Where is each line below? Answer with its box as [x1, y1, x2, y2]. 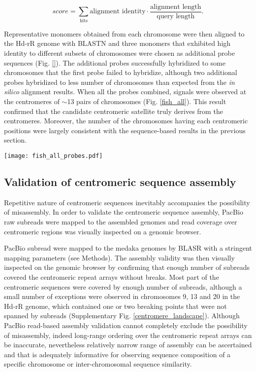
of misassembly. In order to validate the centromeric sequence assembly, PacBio [4, 207, 243, 217]
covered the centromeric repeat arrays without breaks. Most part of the [4, 271, 219, 282]
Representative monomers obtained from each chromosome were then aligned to [4, 28, 245, 38]
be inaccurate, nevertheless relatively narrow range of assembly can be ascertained [4, 339, 252, 350]
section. [4, 135, 27, 145]
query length [157, 13, 195, 20]
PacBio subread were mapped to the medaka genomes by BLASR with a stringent [4, 243, 252, 253]
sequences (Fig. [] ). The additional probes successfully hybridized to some [4, 57, 225, 68]
